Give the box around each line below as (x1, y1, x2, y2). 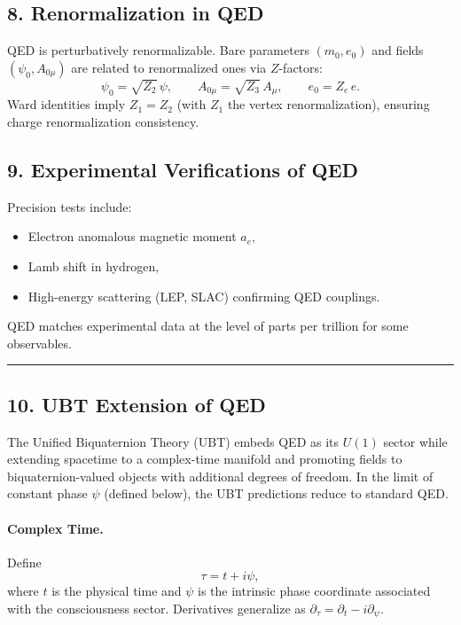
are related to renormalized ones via (71, 58, 267, 76)
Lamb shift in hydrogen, (27, 256, 160, 275)
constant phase (7, 484, 88, 503)
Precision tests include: (7, 197, 132, 215)
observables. (7, 333, 72, 352)
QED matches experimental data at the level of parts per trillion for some (7, 316, 409, 335)
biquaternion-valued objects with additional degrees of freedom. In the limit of (7, 466, 434, 485)
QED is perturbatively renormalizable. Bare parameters (7, 41, 309, 59)
